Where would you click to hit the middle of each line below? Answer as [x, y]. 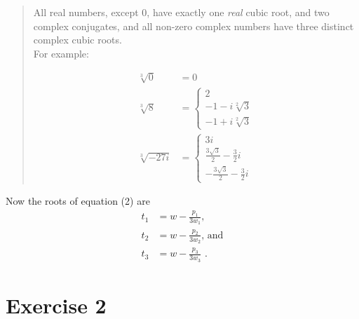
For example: [61, 53]
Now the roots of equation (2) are [78, 201]
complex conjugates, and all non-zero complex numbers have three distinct [194, 26]
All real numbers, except [86, 12]
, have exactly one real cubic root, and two [238, 12]
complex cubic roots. [77, 40]
